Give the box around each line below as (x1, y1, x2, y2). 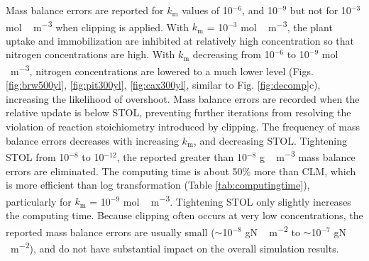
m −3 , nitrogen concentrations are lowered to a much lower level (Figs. (10, 62, 314, 78)
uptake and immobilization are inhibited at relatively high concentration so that (6, 33, 355, 48)
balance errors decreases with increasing (6, 133, 179, 148)
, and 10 (242, 3, 277, 17)
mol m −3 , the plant (241, 17, 333, 34)
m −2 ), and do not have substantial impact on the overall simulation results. (10, 238, 339, 255)
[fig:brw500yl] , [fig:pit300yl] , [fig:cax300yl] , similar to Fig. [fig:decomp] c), (6, 77, 321, 92)
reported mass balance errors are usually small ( (6, 224, 215, 239)
